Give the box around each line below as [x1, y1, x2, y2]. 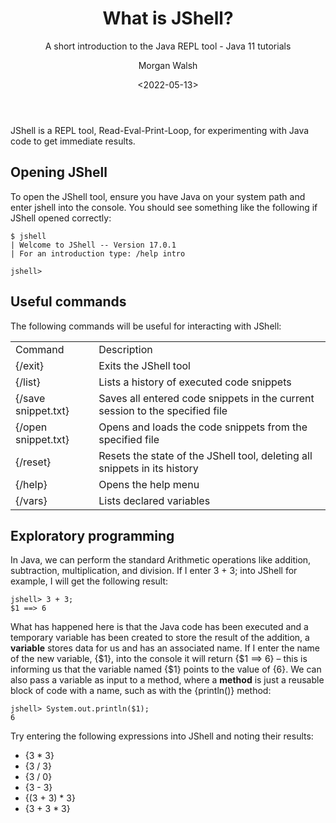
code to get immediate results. [10, 135, 136, 147]
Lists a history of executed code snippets [98, 375, 292, 389]
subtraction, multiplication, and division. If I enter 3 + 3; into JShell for [10, 565, 298, 577]
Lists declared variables [98, 493, 211, 507]
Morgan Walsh [138, 59, 198, 71]
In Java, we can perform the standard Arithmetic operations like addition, [10, 554, 312, 566]
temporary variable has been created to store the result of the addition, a [10, 632, 310, 644]
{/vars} [15, 493, 48, 507]
